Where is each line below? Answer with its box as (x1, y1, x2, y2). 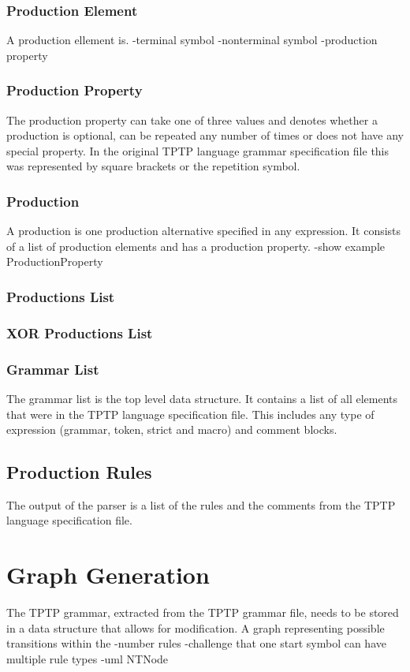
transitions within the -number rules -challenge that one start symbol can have (6, 635, 386, 651)
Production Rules (6, 460, 152, 484)
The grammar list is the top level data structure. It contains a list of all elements (6, 390, 398, 406)
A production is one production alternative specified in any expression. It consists (6, 222, 401, 239)
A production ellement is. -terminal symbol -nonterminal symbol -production (6, 32, 378, 48)
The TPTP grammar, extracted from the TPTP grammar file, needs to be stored (6, 604, 399, 621)
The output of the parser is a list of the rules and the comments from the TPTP (6, 496, 396, 513)
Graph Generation (6, 558, 210, 591)
